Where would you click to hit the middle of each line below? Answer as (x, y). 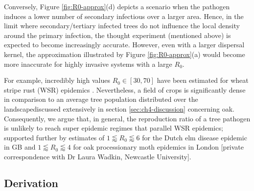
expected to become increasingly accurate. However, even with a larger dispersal (124, 45)
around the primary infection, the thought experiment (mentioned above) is (117, 35)
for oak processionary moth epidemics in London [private (159, 147)
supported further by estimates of (54, 137)
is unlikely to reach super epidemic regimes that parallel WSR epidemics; (114, 128)
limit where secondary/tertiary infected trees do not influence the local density (122, 26)
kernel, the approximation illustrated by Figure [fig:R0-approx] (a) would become (125, 54)
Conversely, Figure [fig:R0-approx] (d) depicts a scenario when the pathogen (117, 6)
